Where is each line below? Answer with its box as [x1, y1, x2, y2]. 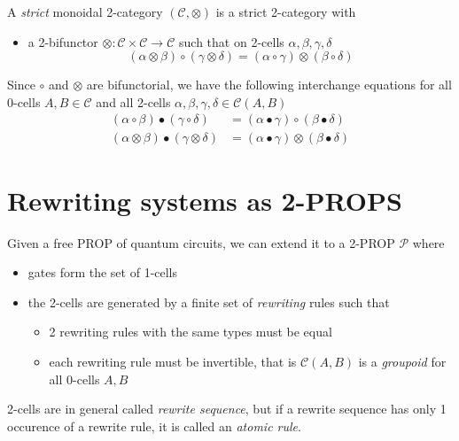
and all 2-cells [96, 92, 171, 111]
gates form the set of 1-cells [27, 263, 178, 282]
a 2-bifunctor [27, 32, 98, 50]
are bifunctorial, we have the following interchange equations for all [86, 75, 452, 94]
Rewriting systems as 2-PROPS [7, 182, 402, 218]
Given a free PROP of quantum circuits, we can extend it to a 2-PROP [7, 233, 395, 251]
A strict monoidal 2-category [7, 3, 163, 20]
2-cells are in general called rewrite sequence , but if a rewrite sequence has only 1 [7, 399, 447, 418]
